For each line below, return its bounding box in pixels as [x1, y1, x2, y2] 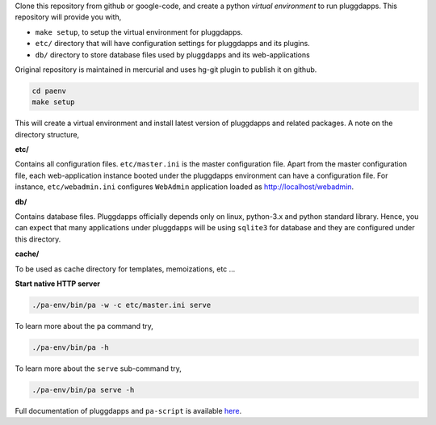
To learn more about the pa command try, [15, 321, 153, 330]
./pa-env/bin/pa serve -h [31, 385, 135, 394]
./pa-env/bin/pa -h [31, 343, 109, 351]
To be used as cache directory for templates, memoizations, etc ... [15, 263, 236, 274]
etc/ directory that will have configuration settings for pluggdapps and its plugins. [35, 39, 310, 48]
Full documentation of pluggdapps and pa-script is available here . [15, 406, 242, 415]
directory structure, [15, 129, 80, 139]
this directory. [15, 234, 61, 244]
